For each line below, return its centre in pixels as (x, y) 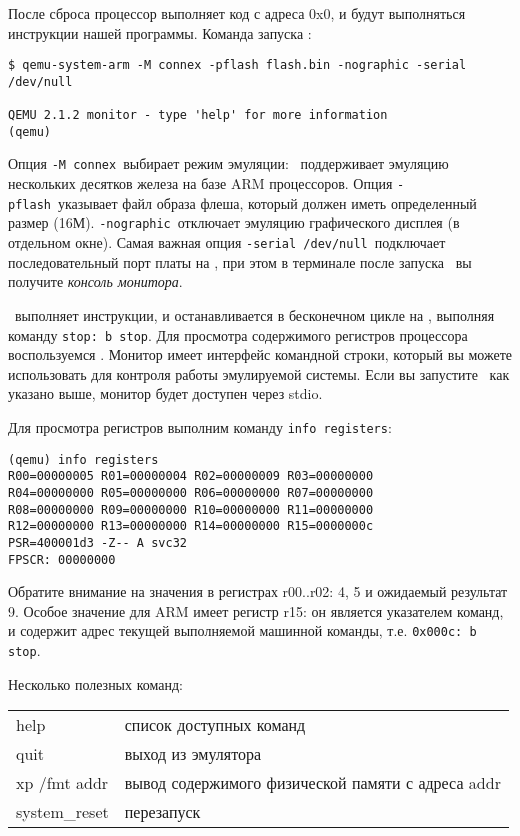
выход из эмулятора (193, 754)
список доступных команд (215, 725)
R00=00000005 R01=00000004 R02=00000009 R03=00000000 (191, 476)
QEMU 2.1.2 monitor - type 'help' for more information (198, 115)
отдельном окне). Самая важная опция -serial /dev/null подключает (227, 242)
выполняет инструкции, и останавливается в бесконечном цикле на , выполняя (254, 314)
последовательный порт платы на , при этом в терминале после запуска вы (240, 261)
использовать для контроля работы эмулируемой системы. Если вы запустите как (259, 373)
